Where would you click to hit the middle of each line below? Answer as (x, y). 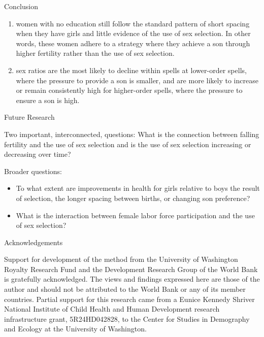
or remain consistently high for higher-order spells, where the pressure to (129, 90)
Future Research (29, 117)
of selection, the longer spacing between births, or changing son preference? (133, 198)
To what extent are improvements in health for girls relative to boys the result (138, 188)
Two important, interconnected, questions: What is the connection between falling (132, 134)
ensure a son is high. (48, 100)
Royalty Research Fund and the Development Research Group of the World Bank (131, 269)
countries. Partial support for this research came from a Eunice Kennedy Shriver (129, 299)
